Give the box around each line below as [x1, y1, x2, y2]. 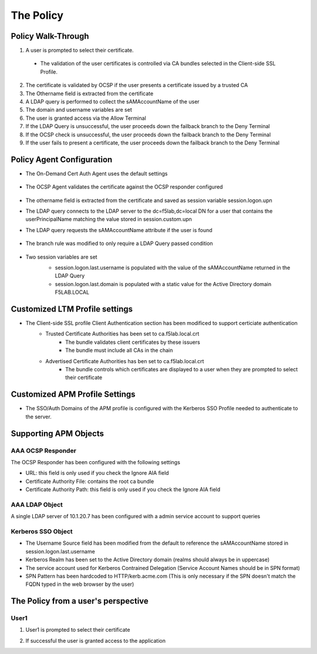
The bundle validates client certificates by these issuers [65, 338, 201, 346]
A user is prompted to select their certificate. [25, 47, 134, 54]
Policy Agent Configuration [11, 155, 113, 165]
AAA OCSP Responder [11, 447, 76, 455]
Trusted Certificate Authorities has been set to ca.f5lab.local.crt [45, 330, 200, 337]
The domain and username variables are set [25, 106, 132, 113]
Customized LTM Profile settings [11, 304, 133, 314]
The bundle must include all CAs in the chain [65, 347, 173, 354]
